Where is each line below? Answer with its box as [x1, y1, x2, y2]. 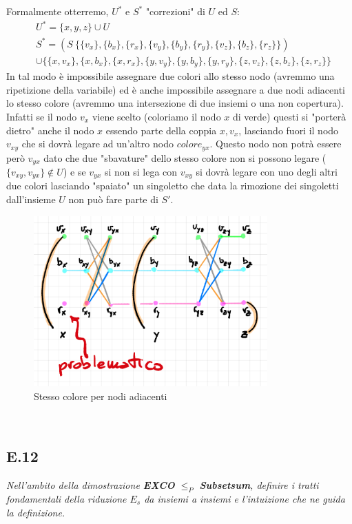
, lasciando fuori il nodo [238, 123, 339, 137]
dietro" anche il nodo [6, 123, 94, 137]
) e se [63, 165, 86, 179]
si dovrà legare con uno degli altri [196, 165, 338, 179]
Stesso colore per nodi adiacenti [34, 388, 167, 403]
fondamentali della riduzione [6, 491, 127, 505]
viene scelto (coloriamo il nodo [92, 109, 221, 123]
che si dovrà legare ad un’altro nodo [21, 136, 174, 151]
